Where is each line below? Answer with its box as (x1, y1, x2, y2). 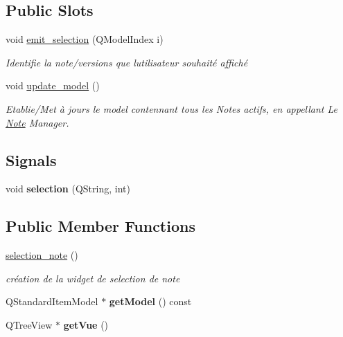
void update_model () (6, 78, 100, 93)
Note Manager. (6, 115, 69, 129)
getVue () (63, 317, 109, 331)
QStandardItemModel (6, 294, 98, 309)
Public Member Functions (6, 215, 195, 237)
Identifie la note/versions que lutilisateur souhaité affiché (6, 55, 248, 69)
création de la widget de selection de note (6, 271, 180, 285)
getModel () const (109, 294, 192, 309)
